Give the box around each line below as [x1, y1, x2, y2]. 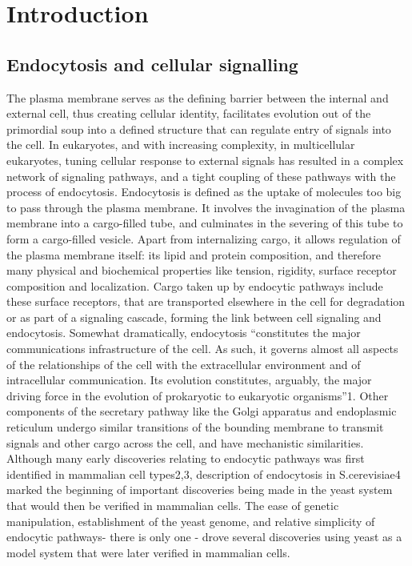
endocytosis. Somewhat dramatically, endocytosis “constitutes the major [6, 324, 361, 341]
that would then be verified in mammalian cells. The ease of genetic [6, 497, 339, 514]
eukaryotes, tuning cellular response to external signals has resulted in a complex [6, 151, 404, 168]
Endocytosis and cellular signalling [6, 51, 298, 76]
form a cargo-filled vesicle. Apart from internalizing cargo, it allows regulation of [6, 230, 401, 247]
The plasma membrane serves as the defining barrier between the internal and [6, 89, 389, 106]
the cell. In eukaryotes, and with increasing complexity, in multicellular [6, 136, 355, 153]
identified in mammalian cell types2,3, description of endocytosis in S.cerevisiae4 [6, 465, 401, 482]
